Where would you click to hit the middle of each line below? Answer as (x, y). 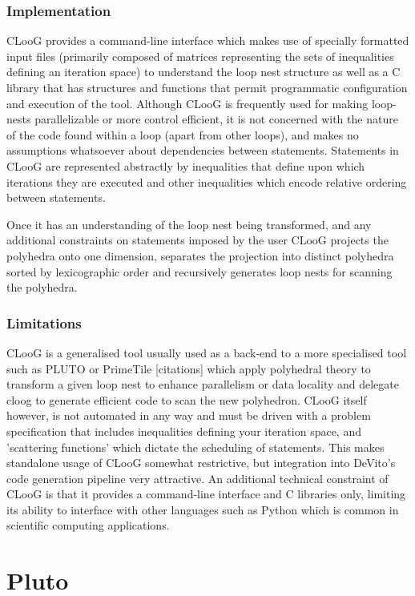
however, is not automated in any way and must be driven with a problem (189, 415)
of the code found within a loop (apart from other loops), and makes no (183, 134)
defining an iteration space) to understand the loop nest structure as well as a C (203, 72)
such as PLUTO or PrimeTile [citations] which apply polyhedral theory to (189, 368)
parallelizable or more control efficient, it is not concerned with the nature (216, 119)
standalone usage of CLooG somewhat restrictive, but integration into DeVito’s (201, 463)
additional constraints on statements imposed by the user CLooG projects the (197, 240)
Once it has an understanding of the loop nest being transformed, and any (189, 224)
